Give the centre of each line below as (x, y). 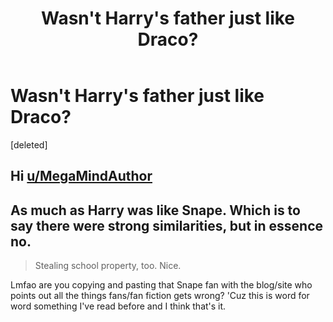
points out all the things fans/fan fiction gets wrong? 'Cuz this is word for (160, 296)
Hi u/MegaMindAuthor (81, 176)
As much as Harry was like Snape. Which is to (155, 210)
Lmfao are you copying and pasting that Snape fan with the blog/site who (161, 285)
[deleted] (29, 144)
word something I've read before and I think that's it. (118, 306)
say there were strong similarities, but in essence (167, 225)
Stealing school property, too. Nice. (108, 266)
